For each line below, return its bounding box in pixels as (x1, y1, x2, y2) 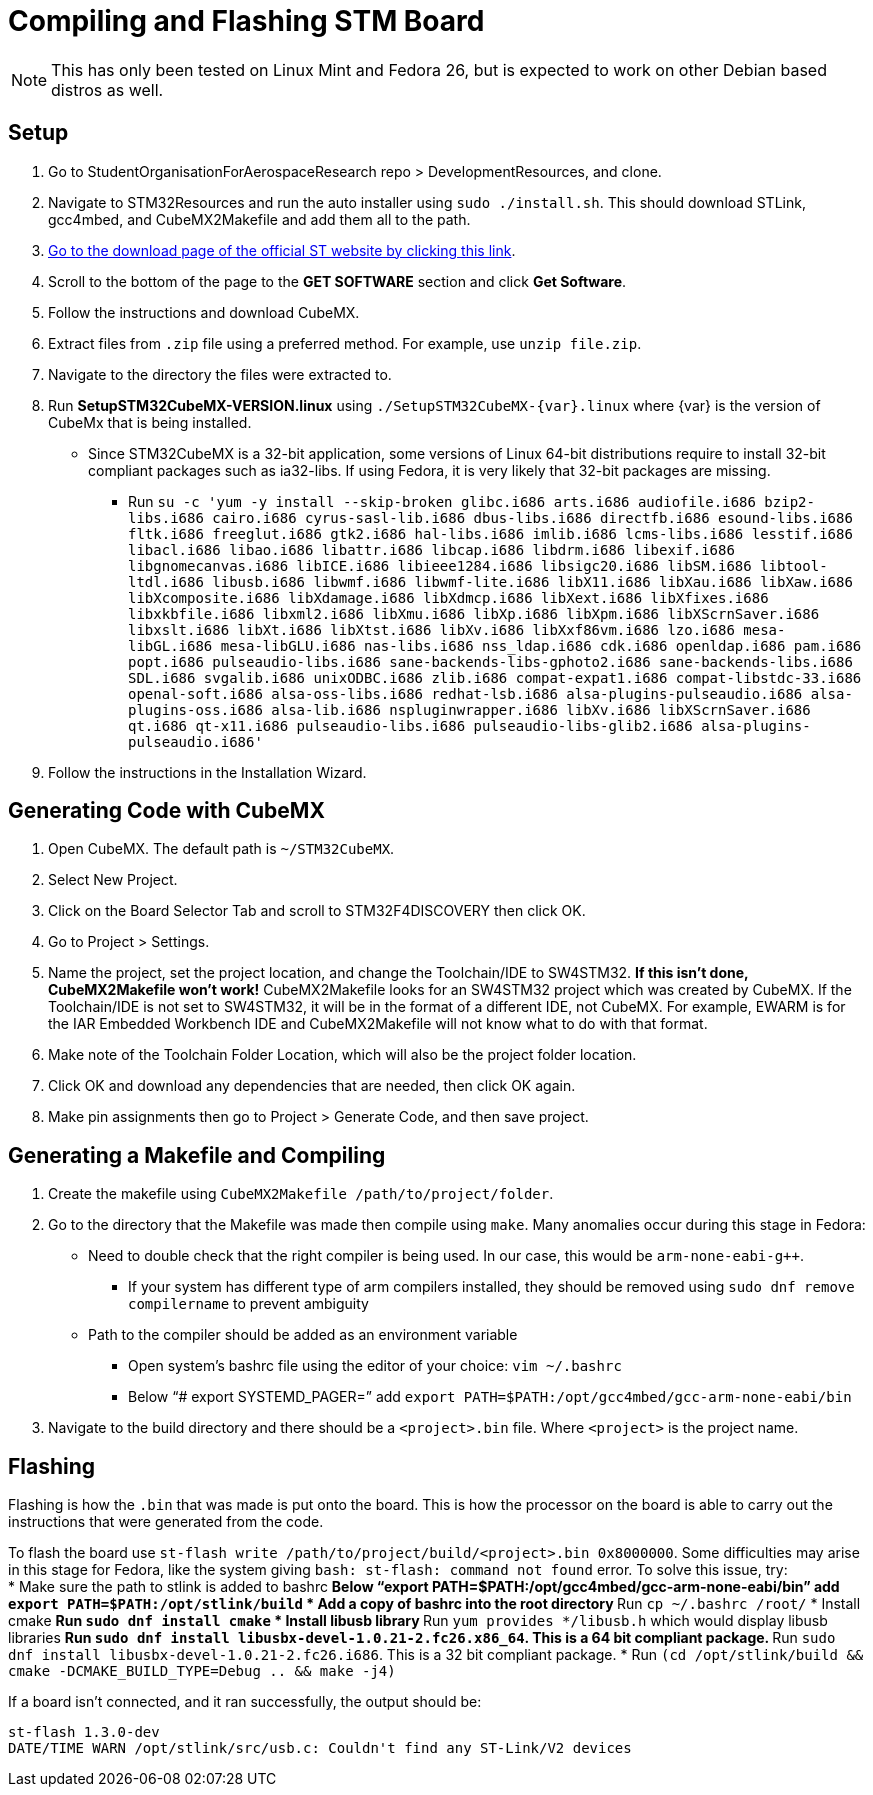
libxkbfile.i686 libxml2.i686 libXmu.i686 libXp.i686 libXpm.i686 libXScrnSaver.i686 (128, 605, 820, 622)
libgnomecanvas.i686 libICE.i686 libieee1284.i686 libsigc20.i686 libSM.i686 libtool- (128, 557, 828, 574)
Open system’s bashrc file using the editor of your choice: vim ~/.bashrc (128, 1357, 622, 1375)
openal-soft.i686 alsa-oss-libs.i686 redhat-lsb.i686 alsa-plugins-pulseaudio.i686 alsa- (128, 685, 853, 702)
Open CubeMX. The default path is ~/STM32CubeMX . (48, 840, 395, 858)
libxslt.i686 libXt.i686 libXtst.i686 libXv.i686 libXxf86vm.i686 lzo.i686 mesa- (128, 621, 786, 638)
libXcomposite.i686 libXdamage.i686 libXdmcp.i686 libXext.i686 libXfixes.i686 (128, 589, 769, 606)
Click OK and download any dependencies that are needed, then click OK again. (48, 1077, 576, 1095)
